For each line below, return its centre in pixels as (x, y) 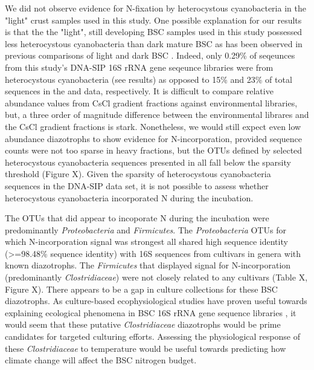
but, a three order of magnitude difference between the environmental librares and (157, 115)
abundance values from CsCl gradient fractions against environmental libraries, (151, 102)
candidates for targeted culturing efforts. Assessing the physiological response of (152, 336)
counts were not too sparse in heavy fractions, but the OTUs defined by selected (154, 150)
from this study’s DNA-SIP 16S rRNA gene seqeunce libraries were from (139, 67)
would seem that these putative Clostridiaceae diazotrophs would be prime (143, 324)
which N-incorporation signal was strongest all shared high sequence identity (146, 242)
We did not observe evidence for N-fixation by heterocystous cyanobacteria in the (155, 8)
